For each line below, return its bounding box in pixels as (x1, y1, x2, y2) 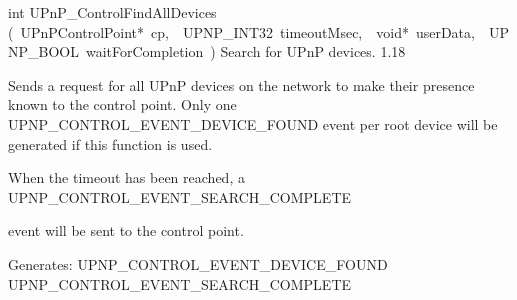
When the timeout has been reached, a (8, 167, 245, 188)
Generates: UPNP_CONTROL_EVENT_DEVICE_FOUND (8, 253, 388, 274)
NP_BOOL (8, 41, 79, 62)
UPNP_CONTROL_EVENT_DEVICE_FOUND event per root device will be (8, 113, 498, 134)
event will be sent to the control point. (8, 220, 244, 241)
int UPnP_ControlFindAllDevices (8, 2, 217, 22)
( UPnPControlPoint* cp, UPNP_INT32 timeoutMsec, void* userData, (8, 21, 475, 42)
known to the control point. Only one (8, 94, 237, 115)
